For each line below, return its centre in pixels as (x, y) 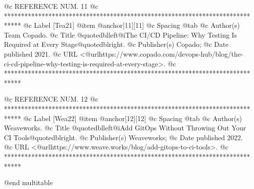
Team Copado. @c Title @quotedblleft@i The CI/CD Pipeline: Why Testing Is (120, 34)
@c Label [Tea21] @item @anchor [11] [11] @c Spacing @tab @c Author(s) (131, 25)
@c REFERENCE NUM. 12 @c (51, 99)
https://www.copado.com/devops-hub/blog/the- (171, 53)
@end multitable (28, 182)
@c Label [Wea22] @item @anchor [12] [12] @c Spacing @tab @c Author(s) (133, 118)
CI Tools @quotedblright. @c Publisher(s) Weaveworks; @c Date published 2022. (123, 137)
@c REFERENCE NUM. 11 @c (51, 6)
